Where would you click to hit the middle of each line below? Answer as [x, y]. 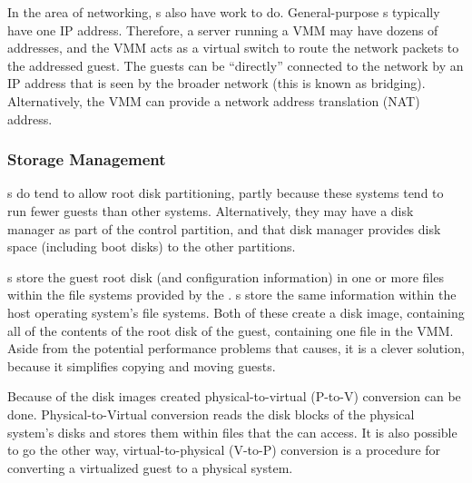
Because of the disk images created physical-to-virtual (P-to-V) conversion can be [234, 396]
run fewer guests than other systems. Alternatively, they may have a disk [211, 210]
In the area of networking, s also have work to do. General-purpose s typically [224, 12]
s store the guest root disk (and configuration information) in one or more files [226, 276]
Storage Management [87, 159]
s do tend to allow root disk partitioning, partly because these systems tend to [226, 193]
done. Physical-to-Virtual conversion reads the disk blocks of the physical [211, 414]
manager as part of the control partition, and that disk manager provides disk [224, 228]
